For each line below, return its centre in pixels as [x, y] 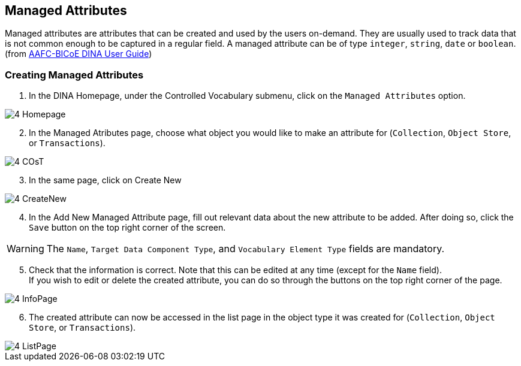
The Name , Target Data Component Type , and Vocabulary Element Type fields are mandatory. [246, 249]
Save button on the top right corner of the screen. [127, 228]
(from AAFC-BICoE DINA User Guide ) [79, 54]
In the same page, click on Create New [105, 180]
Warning [25, 249]
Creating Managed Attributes [74, 75]
